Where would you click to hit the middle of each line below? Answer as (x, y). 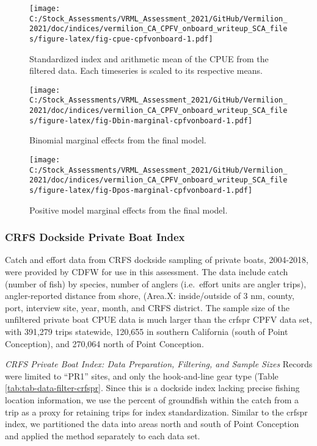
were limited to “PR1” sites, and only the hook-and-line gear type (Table (142, 376)
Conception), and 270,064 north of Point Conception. (104, 343)
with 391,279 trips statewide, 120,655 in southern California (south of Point (147, 332)
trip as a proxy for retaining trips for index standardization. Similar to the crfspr (156, 412)
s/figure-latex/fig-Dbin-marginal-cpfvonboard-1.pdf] (141, 120)
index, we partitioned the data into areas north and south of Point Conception (152, 424)
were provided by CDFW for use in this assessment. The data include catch (147, 272)
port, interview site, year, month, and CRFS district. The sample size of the (147, 307)
